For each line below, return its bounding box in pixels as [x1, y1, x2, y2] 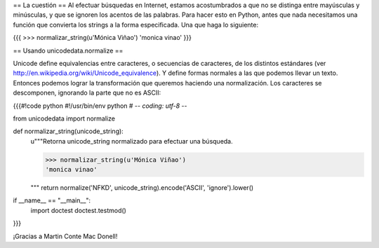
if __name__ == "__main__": [13, 196, 91, 205]
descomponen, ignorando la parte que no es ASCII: [13, 88, 161, 97]
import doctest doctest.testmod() [30, 206, 126, 214]
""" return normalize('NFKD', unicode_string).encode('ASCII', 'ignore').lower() [30, 184, 254, 192]
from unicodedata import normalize [13, 114, 116, 123]
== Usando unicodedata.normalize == [13, 46, 124, 55]
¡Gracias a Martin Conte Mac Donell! [13, 232, 118, 240]
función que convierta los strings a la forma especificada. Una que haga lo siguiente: [13, 20, 259, 29]
